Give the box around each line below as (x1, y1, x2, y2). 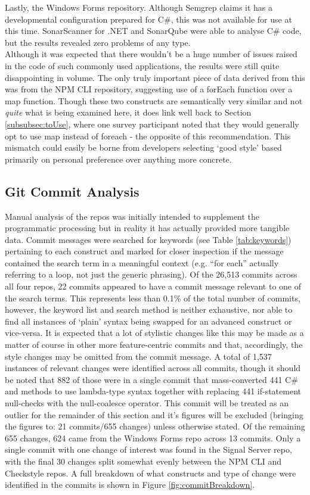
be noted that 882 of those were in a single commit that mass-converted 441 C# (5, 373, 298, 385)
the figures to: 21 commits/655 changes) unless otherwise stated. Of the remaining (5, 420, 305, 432)
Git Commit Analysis (5, 182, 139, 200)
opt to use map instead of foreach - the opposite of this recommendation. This (5, 129, 291, 142)
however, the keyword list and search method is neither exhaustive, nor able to (5, 303, 293, 316)
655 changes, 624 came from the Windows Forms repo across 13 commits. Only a (5, 431, 301, 444)
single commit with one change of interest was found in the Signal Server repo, (5, 443, 292, 456)
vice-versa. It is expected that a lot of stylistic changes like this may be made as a (5, 326, 304, 339)
